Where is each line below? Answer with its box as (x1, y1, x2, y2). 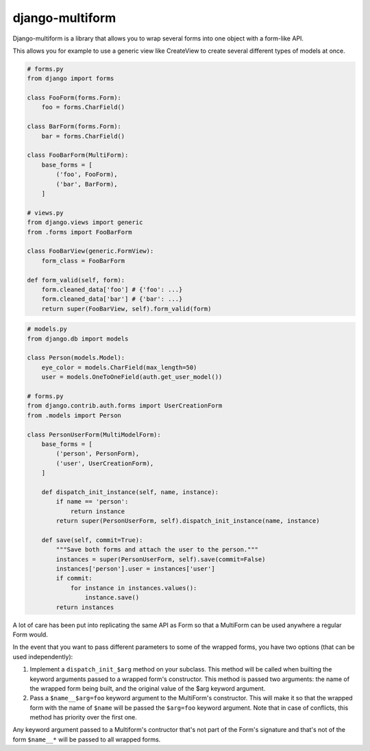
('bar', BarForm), (56, 180, 118, 188)
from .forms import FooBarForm (27, 228, 133, 236)
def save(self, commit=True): (41, 536, 143, 544)
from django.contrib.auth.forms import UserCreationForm (27, 402, 223, 410)
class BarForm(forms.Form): (27, 123, 121, 130)
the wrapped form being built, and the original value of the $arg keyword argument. (29, 684, 266, 692)
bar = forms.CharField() (41, 132, 125, 140)
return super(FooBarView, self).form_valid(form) (41, 305, 212, 312)
